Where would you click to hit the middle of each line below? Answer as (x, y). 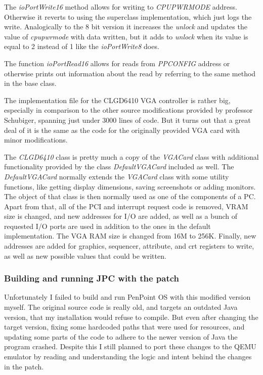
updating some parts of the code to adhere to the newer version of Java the (121, 336)
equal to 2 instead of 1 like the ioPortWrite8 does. (82, 46)
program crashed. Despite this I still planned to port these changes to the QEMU (130, 346)
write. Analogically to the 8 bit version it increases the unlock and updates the (126, 27)
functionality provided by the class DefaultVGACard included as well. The (119, 167)
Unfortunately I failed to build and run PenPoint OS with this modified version (127, 297)
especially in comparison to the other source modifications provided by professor (128, 110)
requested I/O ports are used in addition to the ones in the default (107, 226)
